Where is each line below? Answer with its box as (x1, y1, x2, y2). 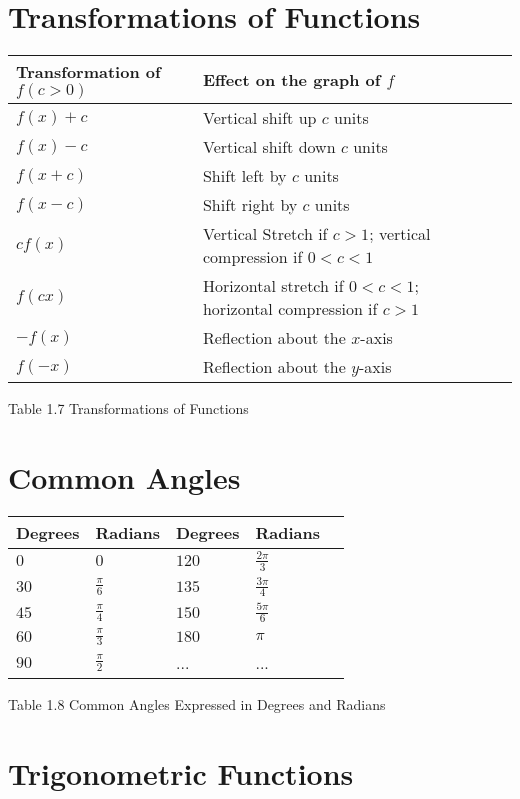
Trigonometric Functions (8, 752, 354, 793)
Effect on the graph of (202, 68, 381, 92)
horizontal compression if (202, 297, 378, 321)
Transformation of (16, 60, 161, 84)
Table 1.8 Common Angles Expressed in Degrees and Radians (8, 694, 386, 715)
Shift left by (202, 164, 287, 188)
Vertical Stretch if (202, 222, 328, 246)
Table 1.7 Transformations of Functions (8, 398, 249, 419)
